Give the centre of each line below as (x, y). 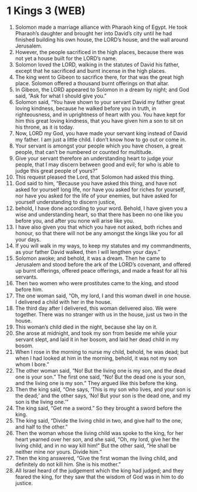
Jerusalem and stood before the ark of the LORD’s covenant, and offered (103, 264)
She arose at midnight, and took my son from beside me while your (96, 333)
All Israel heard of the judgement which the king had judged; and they (99, 470)
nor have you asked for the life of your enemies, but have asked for (96, 196)
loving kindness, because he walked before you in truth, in (86, 108)
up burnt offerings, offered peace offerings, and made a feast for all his (101, 270)
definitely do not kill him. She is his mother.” (68, 464)
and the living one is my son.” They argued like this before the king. (96, 383)
